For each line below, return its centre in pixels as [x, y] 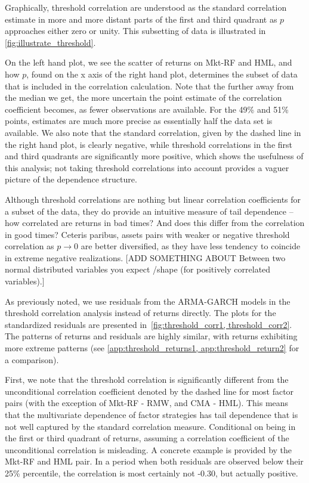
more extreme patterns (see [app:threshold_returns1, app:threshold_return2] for [152, 348]
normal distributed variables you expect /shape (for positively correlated [138, 269]
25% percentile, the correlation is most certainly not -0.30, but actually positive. [152, 473]
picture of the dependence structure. [71, 179]
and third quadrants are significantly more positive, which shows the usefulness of [154, 156]
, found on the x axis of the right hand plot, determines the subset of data [162, 74]
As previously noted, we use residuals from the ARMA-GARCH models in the [148, 301]
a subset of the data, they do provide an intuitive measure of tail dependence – [149, 211]
